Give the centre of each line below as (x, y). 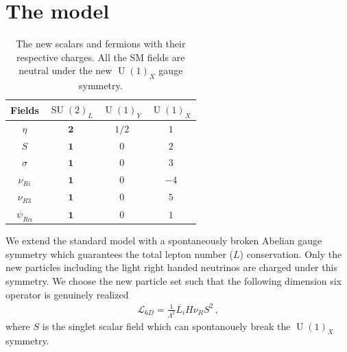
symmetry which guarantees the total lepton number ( (119, 254)
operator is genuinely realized (67, 294)
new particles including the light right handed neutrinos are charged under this (171, 267)
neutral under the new (65, 70)
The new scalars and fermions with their (101, 44)
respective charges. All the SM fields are (101, 57)
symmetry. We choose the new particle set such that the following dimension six (174, 281)
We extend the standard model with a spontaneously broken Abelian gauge (164, 240)
